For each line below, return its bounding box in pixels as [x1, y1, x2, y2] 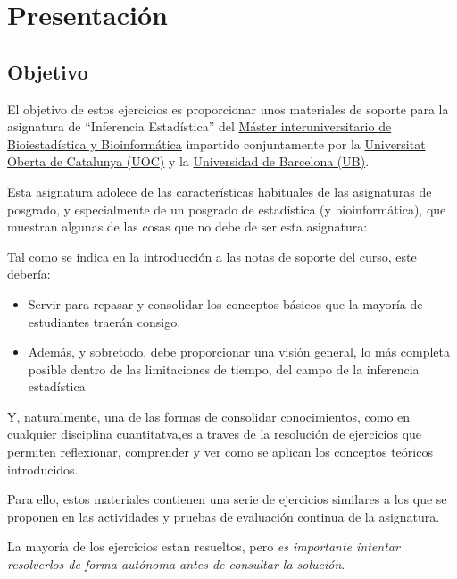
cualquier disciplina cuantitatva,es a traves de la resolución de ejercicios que [7, 424, 422, 443]
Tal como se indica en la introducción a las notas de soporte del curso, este [7, 247, 417, 265]
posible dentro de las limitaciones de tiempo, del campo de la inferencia [28, 359, 420, 378]
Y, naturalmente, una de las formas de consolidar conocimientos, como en [7, 407, 411, 425]
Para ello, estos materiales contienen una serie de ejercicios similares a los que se [7, 490, 447, 508]
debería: [7, 264, 51, 283]
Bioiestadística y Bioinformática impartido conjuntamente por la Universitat [7, 134, 426, 153]
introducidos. [7, 459, 79, 478]
